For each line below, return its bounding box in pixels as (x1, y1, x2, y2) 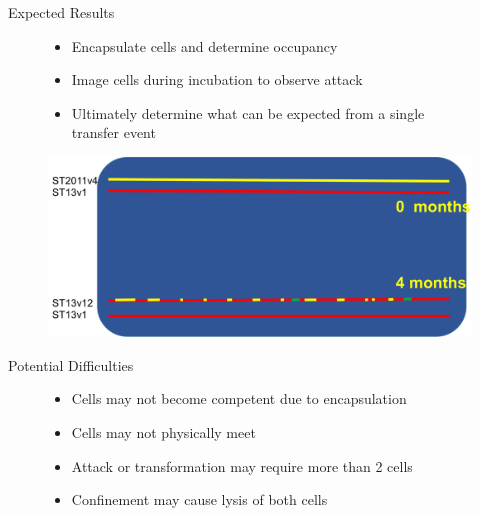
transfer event (71, 122, 156, 143)
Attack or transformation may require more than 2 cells (71, 455, 413, 476)
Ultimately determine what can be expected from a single (71, 102, 425, 123)
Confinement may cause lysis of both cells (71, 489, 328, 510)
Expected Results (8, 2, 115, 22)
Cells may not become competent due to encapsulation (71, 388, 407, 409)
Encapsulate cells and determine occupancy (71, 35, 338, 56)
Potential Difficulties (8, 354, 134, 375)
